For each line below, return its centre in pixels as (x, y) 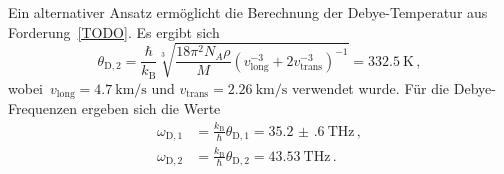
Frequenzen (43, 108)
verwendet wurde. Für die (370, 87)
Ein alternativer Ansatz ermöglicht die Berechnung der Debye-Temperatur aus (248, 12)
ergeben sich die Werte (151, 108)
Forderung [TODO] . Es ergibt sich (114, 31)
